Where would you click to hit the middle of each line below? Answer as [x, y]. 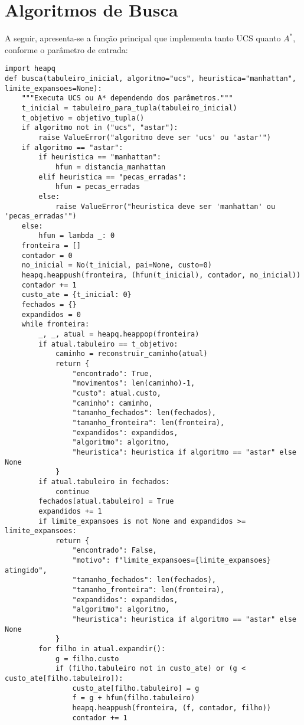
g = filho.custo [87, 659]
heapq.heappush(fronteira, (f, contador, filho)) [172, 708]
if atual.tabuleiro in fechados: [104, 481]
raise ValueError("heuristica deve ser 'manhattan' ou [165, 206]
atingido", [26, 570]
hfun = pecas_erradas [98, 187]
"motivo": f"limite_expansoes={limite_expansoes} [172, 561]
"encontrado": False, [115, 551]
